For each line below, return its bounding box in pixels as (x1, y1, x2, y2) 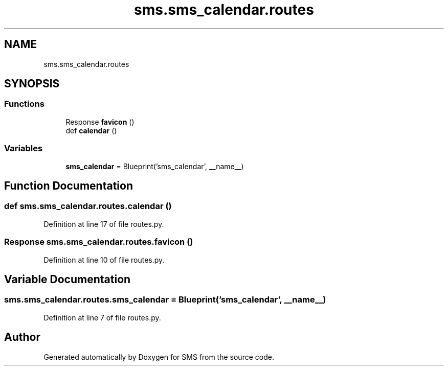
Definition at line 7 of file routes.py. (43, 313, 161, 322)
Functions (4, 99, 44, 109)
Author (4, 331, 40, 344)
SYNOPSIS (4, 77, 60, 90)
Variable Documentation (4, 272, 131, 286)
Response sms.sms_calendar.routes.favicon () (4, 237, 193, 247)
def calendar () (65, 126, 117, 135)
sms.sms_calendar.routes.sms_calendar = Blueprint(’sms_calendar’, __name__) (4, 294, 326, 305)
